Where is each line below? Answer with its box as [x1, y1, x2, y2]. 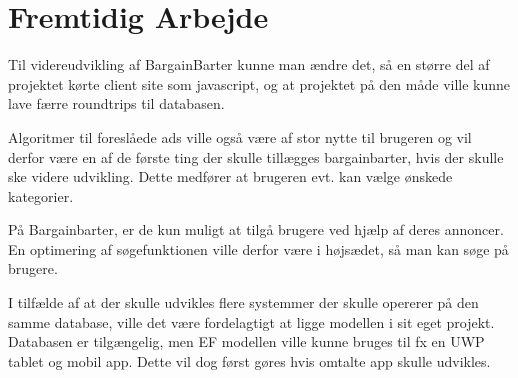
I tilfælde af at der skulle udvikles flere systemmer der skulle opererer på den [8, 292, 479, 313]
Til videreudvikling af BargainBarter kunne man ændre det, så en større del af [8, 54, 490, 75]
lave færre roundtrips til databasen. [8, 93, 225, 114]
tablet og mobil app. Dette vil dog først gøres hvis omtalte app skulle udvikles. [8, 350, 491, 371]
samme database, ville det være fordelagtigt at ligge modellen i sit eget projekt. [8, 311, 495, 332]
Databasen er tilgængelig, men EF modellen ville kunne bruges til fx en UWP [8, 331, 485, 352]
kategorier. [8, 185, 74, 206]
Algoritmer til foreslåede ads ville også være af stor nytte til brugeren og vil [8, 126, 472, 147]
